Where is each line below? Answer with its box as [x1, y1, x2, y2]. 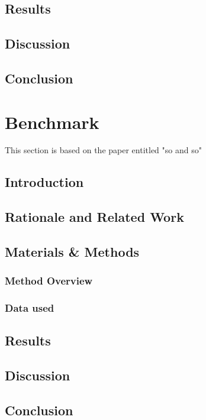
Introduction [5, 173, 84, 191]
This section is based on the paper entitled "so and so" [5, 144, 202, 156]
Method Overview [5, 273, 93, 288]
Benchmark [5, 109, 99, 134]
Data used [5, 301, 54, 315]
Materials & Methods [5, 243, 140, 261]
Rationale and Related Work [5, 208, 184, 226]
